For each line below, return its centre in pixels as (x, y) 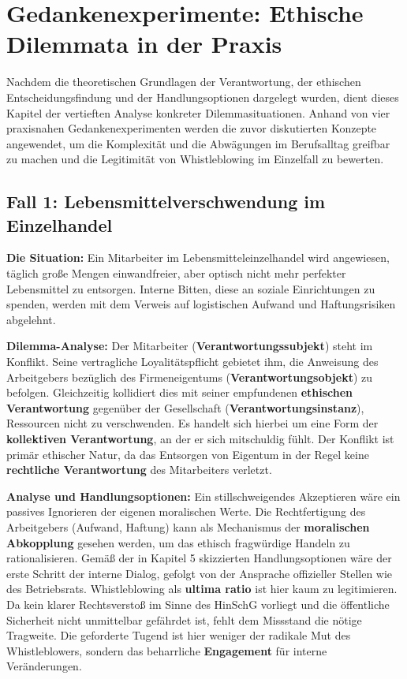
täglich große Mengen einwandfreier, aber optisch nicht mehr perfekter (176, 273)
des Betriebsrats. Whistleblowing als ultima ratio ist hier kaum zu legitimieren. (202, 589)
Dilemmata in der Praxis (144, 44)
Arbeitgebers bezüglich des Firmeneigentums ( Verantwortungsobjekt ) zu (190, 377)
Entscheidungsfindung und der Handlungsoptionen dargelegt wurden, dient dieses (203, 97)
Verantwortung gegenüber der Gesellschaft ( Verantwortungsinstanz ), (185, 407)
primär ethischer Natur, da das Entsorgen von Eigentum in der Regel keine (188, 454)
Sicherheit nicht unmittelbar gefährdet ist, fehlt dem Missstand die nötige (184, 619)
